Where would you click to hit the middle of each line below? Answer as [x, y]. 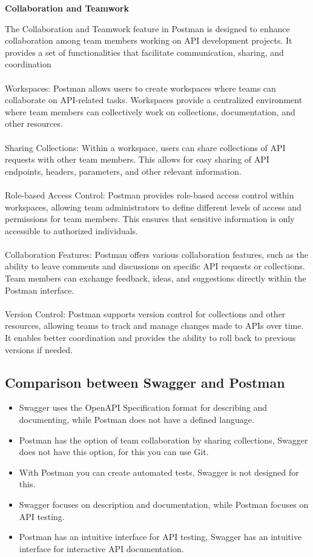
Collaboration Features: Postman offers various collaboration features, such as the [156, 254]
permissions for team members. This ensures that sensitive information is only [150, 219]
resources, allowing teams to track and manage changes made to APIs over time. [154, 326]
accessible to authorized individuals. [72, 230]
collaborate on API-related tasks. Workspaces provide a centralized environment [154, 100]
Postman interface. [40, 290]
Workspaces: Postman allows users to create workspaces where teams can [140, 88]
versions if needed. [39, 349]
